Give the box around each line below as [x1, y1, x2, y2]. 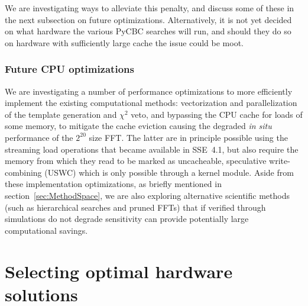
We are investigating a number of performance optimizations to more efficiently [5, 85, 293, 97]
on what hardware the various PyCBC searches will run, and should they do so [5, 25, 291, 37]
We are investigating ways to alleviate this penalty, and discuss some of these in [5, 2, 294, 14]
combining [5, 166, 42, 178]
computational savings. [5, 224, 88, 236]
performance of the [5, 131, 73, 143]
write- [269, 154, 290, 167]
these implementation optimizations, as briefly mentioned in [5, 178, 222, 190]
